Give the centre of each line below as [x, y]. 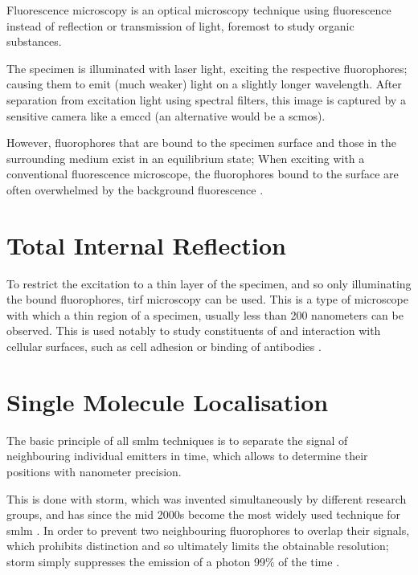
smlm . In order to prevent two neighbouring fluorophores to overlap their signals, [208, 530]
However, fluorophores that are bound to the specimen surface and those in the [202, 143]
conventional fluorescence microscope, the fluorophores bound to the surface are [203, 174]
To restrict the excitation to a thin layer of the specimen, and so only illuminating [209, 283]
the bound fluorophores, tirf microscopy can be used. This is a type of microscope [208, 299]
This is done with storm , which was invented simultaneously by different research [207, 498]
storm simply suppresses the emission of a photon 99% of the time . [173, 561]
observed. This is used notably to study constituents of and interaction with [194, 330]
